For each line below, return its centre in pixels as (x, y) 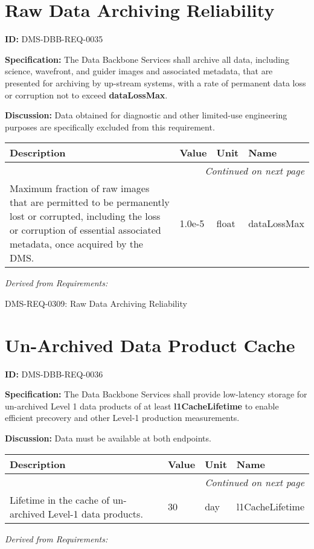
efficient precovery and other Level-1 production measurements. (122, 418)
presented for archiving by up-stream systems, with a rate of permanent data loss (155, 82)
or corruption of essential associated (85, 230)
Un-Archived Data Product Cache (150, 345)
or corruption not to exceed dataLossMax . (86, 95)
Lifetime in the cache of (60, 499)
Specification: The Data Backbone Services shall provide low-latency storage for (156, 394)
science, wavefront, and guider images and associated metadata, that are (139, 71)
